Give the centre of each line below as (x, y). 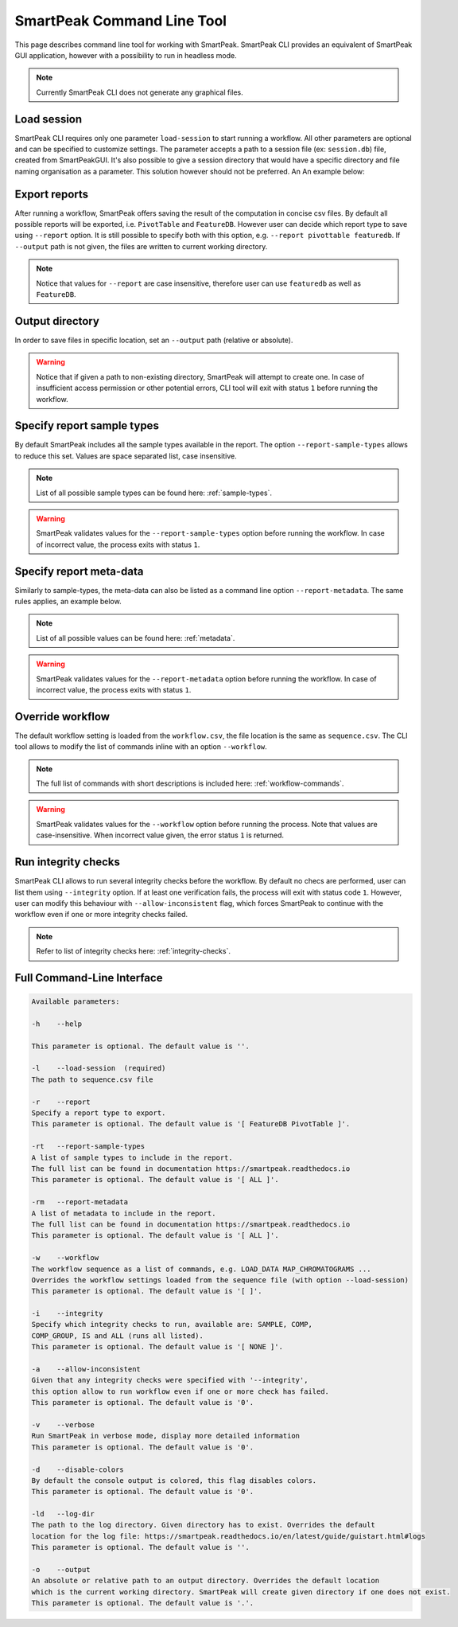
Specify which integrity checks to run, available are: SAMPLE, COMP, (172, 1325)
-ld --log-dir (63, 1514)
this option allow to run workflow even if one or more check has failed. (180, 1391)
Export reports (52, 194)
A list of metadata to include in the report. (124, 1213)
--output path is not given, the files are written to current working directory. (141, 246)
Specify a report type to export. (99, 1113)
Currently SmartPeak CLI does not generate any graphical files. (140, 92)
